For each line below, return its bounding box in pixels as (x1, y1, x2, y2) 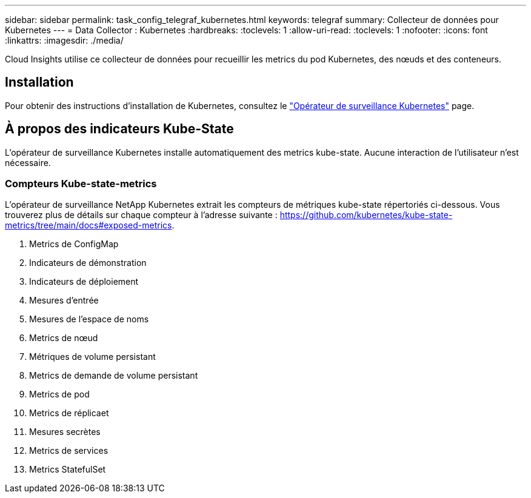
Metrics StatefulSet (29, 464, 106, 475)
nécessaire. (5, 157, 51, 168)
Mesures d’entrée (29, 295, 99, 306)
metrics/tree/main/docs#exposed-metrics (5, 220, 172, 231)
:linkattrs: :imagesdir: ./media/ (5, 35, 124, 45)
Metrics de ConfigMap (29, 239, 119, 250)
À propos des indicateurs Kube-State (5, 121, 234, 137)
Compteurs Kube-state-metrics (5, 178, 157, 190)
